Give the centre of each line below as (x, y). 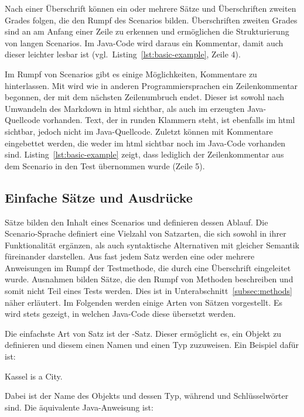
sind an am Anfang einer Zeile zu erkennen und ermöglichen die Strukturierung (147, 31)
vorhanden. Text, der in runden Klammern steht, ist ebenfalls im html (169, 120)
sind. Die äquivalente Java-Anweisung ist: (79, 407)
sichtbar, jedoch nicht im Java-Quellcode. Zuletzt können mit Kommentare (139, 131)
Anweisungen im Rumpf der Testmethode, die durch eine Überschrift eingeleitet (148, 267)
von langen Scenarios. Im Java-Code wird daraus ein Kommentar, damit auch (144, 42)
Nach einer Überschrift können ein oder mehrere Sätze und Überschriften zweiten (151, 8)
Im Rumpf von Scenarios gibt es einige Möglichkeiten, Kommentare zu (131, 74)
